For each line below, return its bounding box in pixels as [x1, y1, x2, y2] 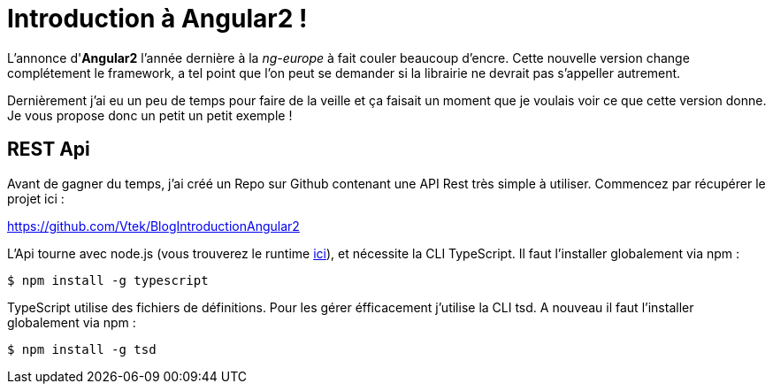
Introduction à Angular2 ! [7, 4, 308, 34]
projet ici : [7, 190, 65, 206]
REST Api [7, 138, 90, 161]
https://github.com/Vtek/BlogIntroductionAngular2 [7, 218, 300, 234]
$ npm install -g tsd [7, 341, 157, 356]
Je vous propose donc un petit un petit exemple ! [7, 107, 293, 123]
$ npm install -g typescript [7, 272, 209, 287]
